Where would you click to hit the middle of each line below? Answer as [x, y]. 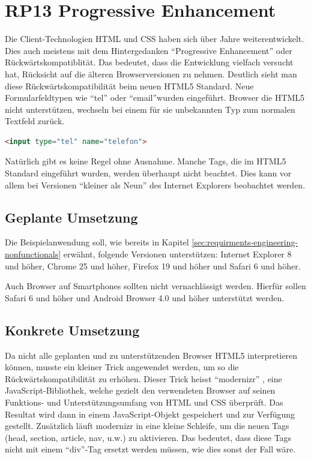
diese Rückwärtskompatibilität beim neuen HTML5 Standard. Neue [129, 85]
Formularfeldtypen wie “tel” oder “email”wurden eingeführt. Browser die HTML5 [155, 97]
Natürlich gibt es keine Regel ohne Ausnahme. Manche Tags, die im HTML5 [146, 161]
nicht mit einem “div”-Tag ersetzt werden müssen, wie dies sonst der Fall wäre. [150, 449]
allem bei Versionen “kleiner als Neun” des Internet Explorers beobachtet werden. [155, 184]
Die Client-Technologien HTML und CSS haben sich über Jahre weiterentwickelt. [155, 39]
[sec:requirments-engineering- [245, 242]
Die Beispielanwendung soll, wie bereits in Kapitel [97, 242]
